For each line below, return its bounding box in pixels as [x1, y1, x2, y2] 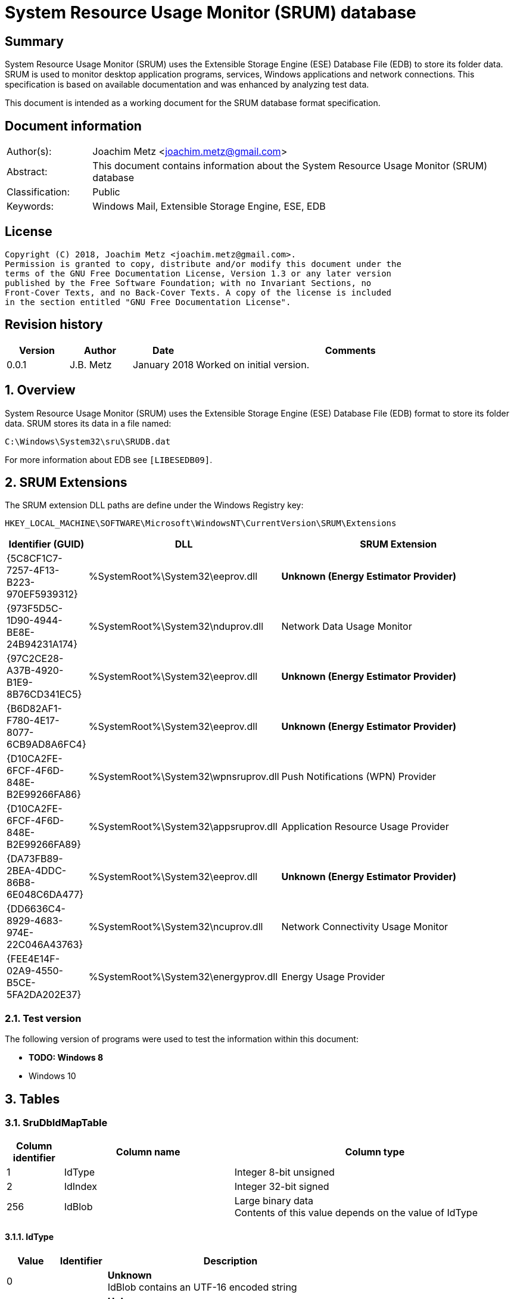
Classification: [7, 186, 70, 198]
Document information [5, 118, 142, 133]
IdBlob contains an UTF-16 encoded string [107, 1281, 297, 1293]
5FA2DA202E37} [7, 989, 82, 1001]
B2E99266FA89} [7, 838, 81, 851]
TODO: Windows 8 [29, 1052, 104, 1063]
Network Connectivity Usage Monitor [281, 921, 448, 933]
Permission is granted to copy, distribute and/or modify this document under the [5, 259, 401, 269]
